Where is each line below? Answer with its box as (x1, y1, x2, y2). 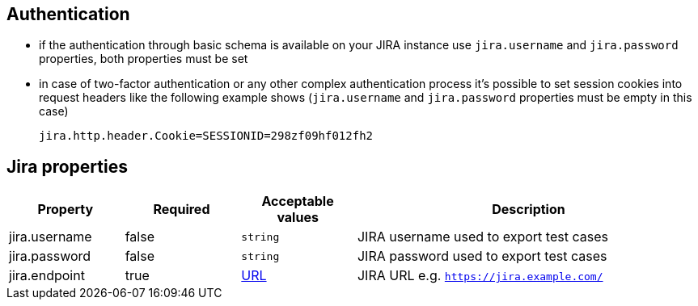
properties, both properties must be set (39, 52, 248, 66)
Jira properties (6, 156, 128, 177)
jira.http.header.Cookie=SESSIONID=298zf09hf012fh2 (39, 129, 374, 143)
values (277, 209, 319, 226)
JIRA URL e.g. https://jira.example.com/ (357, 267, 603, 284)
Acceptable (261, 193, 334, 210)
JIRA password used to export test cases (357, 248, 607, 265)
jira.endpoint (9, 267, 85, 284)
